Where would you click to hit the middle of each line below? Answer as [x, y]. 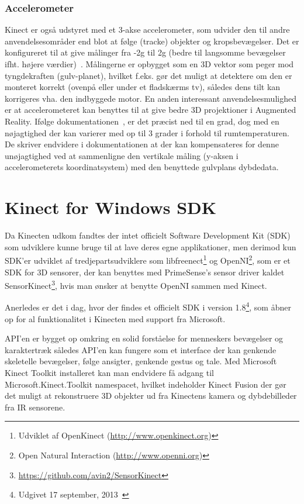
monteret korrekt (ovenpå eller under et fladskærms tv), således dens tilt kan [143, 87]
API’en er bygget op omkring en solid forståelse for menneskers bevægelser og [144, 338]
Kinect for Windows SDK [111, 207]
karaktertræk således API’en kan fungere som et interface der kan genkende [141, 349]
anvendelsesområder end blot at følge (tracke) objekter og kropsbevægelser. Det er [152, 41]
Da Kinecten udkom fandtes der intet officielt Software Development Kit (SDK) [148, 235]
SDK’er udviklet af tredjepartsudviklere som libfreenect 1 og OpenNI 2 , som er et [148, 259]
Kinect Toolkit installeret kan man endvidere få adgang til [109, 372]
